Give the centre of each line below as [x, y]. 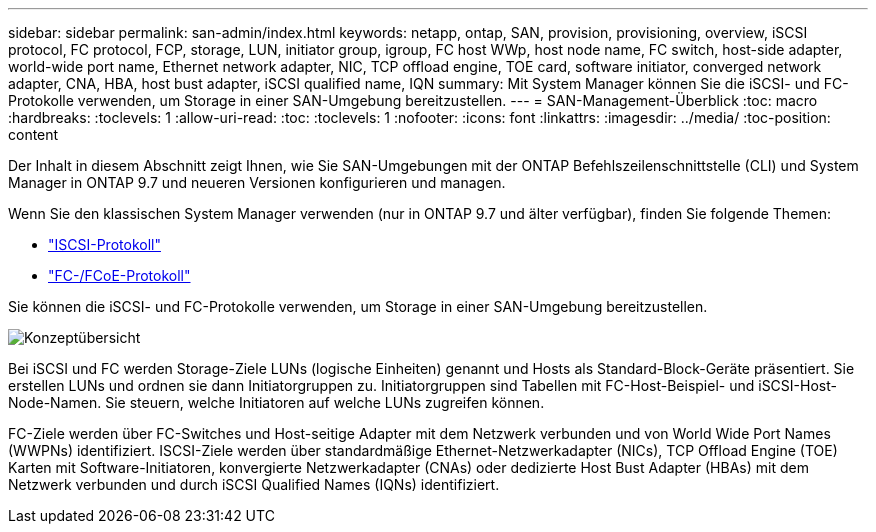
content [33, 134]
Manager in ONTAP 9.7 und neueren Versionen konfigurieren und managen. [257, 182]
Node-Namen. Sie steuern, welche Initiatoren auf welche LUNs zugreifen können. [276, 402]
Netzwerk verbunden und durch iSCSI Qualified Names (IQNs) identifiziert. [254, 484]
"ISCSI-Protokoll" [104, 244]
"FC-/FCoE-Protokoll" [119, 275]
